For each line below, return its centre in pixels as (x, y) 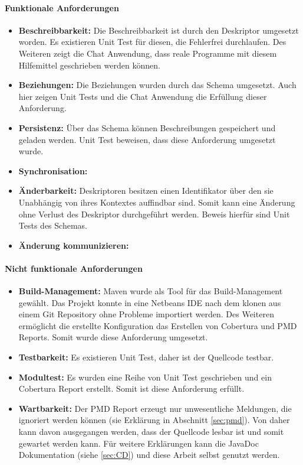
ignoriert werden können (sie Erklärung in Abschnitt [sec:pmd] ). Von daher (154, 420)
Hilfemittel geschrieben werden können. (89, 65)
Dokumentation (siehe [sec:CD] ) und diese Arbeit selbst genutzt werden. (149, 455)
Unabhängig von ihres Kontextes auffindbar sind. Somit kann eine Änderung (157, 202)
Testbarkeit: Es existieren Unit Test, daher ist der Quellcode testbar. (146, 357)
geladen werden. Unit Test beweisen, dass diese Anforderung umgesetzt (147, 139)
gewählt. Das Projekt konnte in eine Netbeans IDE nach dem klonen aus (150, 302)
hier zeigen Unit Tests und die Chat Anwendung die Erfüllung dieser (143, 96)
